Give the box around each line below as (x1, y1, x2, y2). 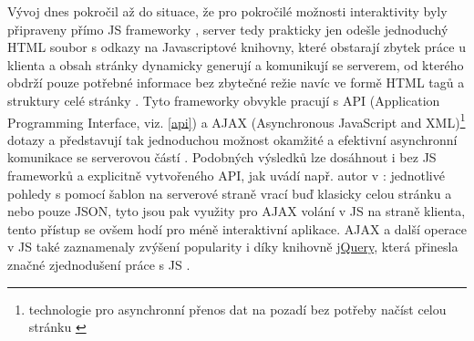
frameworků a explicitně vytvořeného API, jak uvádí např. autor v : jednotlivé (7, 166, 445, 184)
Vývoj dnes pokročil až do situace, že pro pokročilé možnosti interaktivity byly (7, 2, 448, 20)
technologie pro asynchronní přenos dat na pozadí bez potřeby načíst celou (28, 299, 447, 318)
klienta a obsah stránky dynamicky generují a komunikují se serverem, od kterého (7, 55, 464, 74)
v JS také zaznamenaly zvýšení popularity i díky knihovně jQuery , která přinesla (7, 237, 459, 256)
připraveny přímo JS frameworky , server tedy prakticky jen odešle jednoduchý (7, 19, 448, 38)
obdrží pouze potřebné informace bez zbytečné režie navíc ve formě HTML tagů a (7, 73, 465, 92)
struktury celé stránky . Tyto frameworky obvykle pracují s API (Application (7, 90, 440, 109)
